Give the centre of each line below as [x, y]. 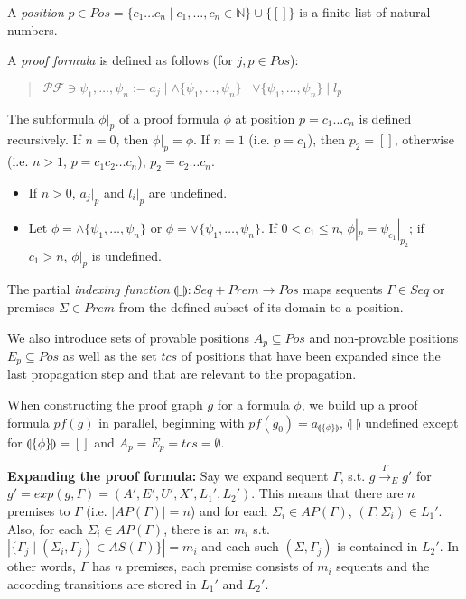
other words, [42, 566]
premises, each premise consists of [219, 566]
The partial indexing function [89, 289]
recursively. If [44, 139]
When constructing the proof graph [105, 404]
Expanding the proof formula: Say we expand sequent [168, 475]
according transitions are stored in [102, 583]
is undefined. [126, 255]
